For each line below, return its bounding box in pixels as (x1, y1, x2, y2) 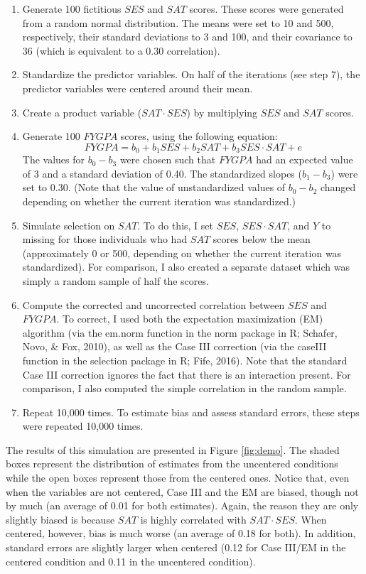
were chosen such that (119, 152, 216, 167)
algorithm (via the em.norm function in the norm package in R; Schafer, (22, 325, 338, 340)
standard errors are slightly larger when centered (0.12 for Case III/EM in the (6, 540, 346, 555)
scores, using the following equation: (120, 129, 278, 143)
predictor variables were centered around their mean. (22, 80, 253, 95)
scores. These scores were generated (189, 1, 344, 16)
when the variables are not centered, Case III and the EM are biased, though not (6, 484, 359, 499)
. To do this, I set (137, 217, 214, 232)
